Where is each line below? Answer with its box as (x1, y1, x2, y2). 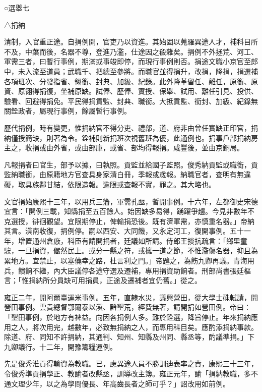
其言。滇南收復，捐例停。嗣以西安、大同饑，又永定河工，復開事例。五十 (4, 226, 244, 236)
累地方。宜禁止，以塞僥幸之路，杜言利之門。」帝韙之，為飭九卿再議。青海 (4, 255, 247, 266)
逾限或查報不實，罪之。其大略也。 (102, 179, 216, 189)
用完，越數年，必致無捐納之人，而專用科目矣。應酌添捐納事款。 (46, 321, 258, 332)
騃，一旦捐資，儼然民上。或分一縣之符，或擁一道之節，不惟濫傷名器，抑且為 (4, 245, 258, 256)
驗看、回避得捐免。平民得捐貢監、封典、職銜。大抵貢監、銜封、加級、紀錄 (4, 95, 251, 106)
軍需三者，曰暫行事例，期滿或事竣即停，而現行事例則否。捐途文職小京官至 (4, 56, 251, 67)
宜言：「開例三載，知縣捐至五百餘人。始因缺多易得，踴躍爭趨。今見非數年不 (4, 206, 254, 216)
